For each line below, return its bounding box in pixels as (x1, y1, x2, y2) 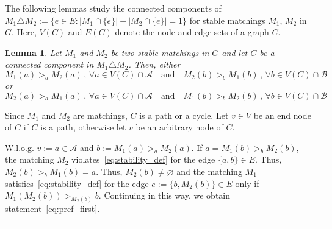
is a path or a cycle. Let (139, 108, 229, 121)
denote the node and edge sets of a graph (115, 26, 269, 38)
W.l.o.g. (5, 141, 34, 153)
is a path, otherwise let (40, 121, 126, 133)
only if (235, 177, 259, 189)
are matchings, (73, 108, 128, 121)
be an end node (253, 108, 311, 121)
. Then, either (128, 58, 181, 71)
